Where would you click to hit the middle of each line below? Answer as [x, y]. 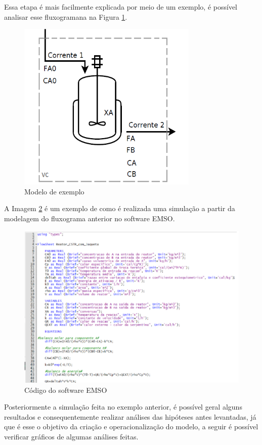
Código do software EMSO [66, 390]
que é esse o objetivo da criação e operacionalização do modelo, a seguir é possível [131, 427]
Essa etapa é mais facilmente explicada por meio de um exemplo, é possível [121, 7]
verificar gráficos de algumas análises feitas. [71, 437]
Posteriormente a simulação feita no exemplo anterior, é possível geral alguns [123, 407]
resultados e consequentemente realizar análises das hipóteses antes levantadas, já [130, 416]
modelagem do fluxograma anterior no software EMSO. [90, 218]
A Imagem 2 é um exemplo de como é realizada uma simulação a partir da [120, 208]
